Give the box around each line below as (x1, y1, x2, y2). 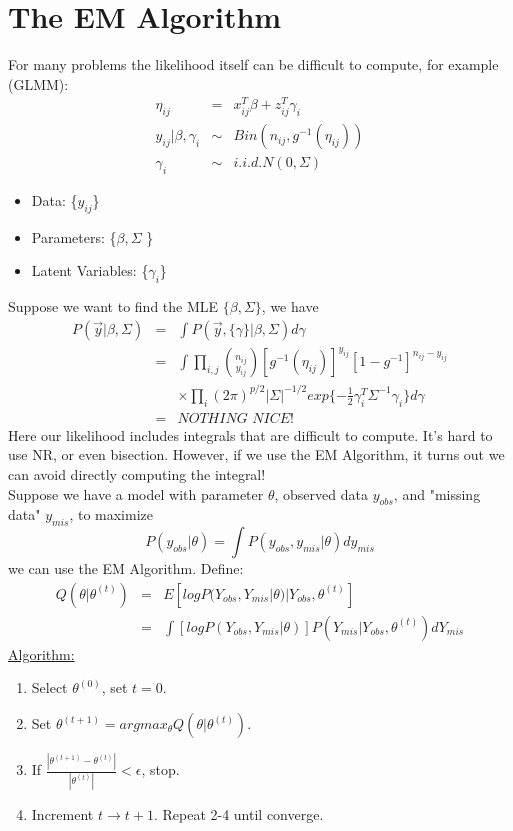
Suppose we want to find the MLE (8, 296, 219, 317)
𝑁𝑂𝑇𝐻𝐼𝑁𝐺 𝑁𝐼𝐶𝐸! (177, 411, 294, 426)
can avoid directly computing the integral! (8, 463, 266, 484)
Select (31, 677, 68, 698)
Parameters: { (31, 226, 117, 247)
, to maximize (69, 504, 153, 525)
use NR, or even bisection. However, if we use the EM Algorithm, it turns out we (8, 444, 505, 465)
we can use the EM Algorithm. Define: (8, 558, 244, 579)
